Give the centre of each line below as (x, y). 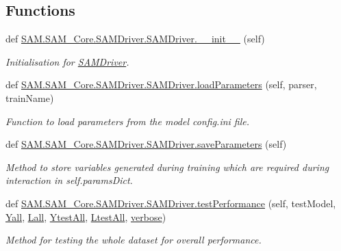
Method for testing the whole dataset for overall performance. (134, 240)
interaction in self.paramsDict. (69, 180)
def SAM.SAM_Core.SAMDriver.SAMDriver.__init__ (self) (135, 39)
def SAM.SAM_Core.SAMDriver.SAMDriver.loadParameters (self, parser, (161, 84)
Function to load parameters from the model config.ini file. (128, 121)
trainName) (30, 97)
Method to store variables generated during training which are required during (167, 167)
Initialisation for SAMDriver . (67, 61)
